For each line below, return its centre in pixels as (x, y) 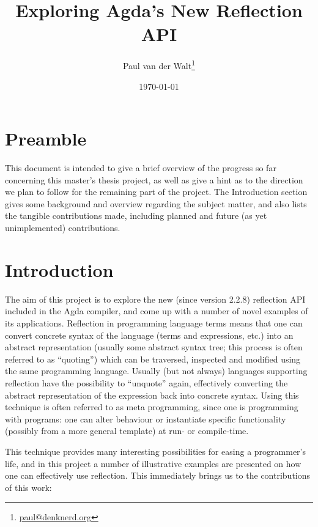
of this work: (28, 487)
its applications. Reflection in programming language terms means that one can (154, 322)
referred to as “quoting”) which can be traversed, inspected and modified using (153, 359)
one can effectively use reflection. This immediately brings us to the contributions (158, 475)
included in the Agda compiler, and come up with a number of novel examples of (157, 311)
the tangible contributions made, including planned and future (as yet (136, 216)
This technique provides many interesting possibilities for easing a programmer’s (156, 451)
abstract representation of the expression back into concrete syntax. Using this (152, 395)
